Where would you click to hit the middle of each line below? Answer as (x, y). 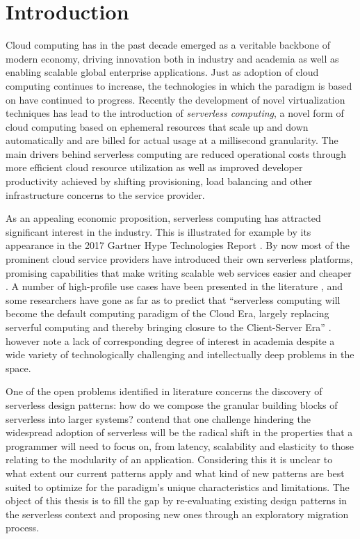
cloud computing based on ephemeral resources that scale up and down (157, 126)
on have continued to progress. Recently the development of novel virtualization (175, 99)
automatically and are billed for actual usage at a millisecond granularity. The (172, 140)
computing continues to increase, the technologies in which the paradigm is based (179, 85)
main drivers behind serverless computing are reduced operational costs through (176, 153)
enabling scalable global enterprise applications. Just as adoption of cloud (162, 72)
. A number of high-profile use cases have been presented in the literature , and (174, 286)
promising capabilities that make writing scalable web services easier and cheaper (179, 272)
